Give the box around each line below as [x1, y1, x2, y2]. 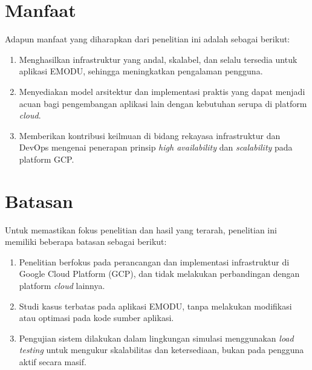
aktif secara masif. [19, 355, 86, 368]
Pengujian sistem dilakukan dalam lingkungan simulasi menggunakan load [19, 331, 294, 344]
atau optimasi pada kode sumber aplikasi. [19, 311, 174, 324]
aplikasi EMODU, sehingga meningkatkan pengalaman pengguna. [19, 65, 263, 77]
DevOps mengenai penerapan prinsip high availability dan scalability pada [19, 141, 293, 154]
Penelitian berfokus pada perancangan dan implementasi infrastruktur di [19, 255, 290, 268]
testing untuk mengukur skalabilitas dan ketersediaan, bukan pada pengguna [19, 343, 304, 356]
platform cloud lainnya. [19, 279, 105, 291]
